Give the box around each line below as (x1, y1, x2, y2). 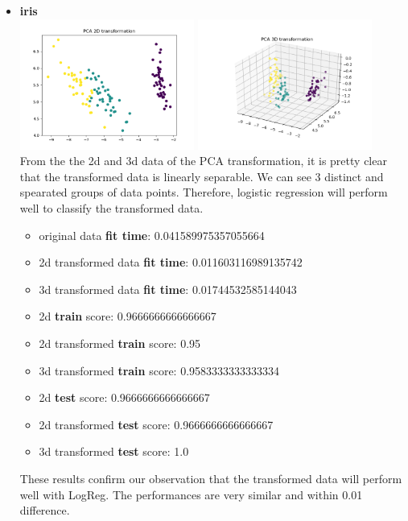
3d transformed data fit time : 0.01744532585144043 (39, 280, 297, 297)
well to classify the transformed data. (19, 200, 204, 217)
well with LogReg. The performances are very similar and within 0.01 (19, 486, 363, 502)
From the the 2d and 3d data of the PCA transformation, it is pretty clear (19, 152, 387, 169)
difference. (19, 502, 70, 519)
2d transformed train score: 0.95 (39, 334, 201, 351)
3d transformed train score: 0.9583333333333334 (39, 362, 280, 378)
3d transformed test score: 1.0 (39, 443, 189, 460)
